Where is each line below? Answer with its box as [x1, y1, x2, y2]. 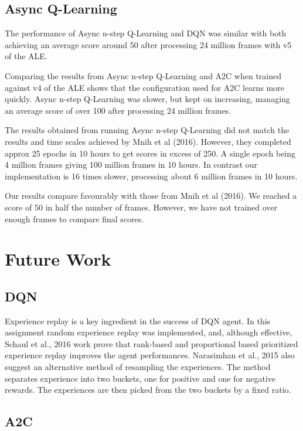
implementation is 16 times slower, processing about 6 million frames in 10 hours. [5, 169, 298, 182]
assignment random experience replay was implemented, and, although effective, [5, 326, 292, 338]
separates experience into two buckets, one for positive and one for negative [5, 372, 276, 384]
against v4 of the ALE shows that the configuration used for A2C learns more [5, 81, 284, 93]
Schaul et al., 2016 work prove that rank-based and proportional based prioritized [5, 337, 298, 349]
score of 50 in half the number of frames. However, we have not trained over [5, 201, 278, 213]
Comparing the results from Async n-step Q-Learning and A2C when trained [5, 69, 282, 82]
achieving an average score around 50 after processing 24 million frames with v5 [5, 38, 292, 50]
